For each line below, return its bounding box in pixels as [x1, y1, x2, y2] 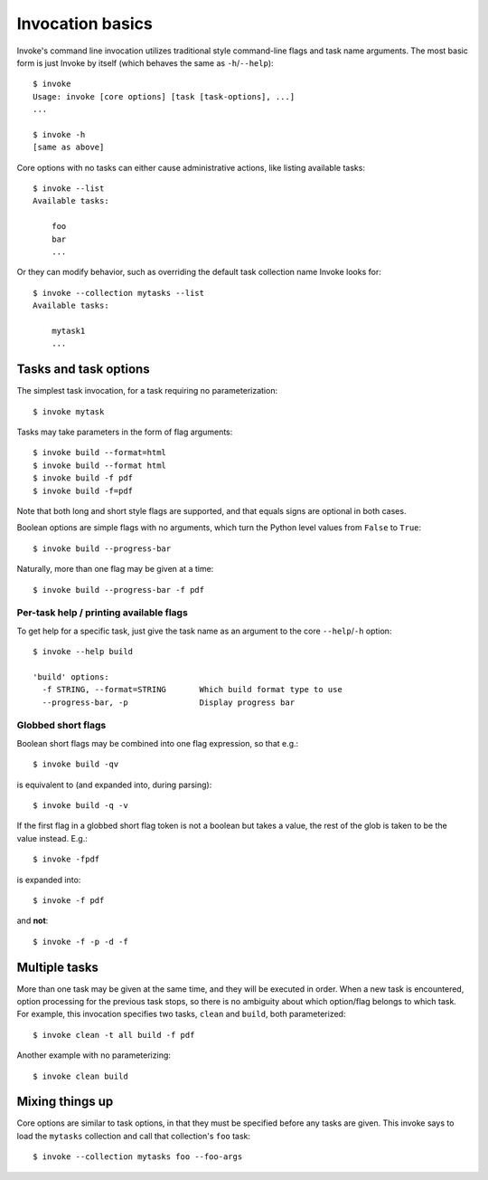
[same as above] [33, 142, 105, 153]
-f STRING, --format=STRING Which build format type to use [42, 684, 343, 695]
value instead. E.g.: [16, 833, 88, 843]
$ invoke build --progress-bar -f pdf [33, 585, 205, 595]
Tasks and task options [16, 362, 150, 377]
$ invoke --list [33, 184, 105, 194]
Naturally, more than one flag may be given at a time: [16, 564, 214, 575]
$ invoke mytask [33, 406, 105, 416]
